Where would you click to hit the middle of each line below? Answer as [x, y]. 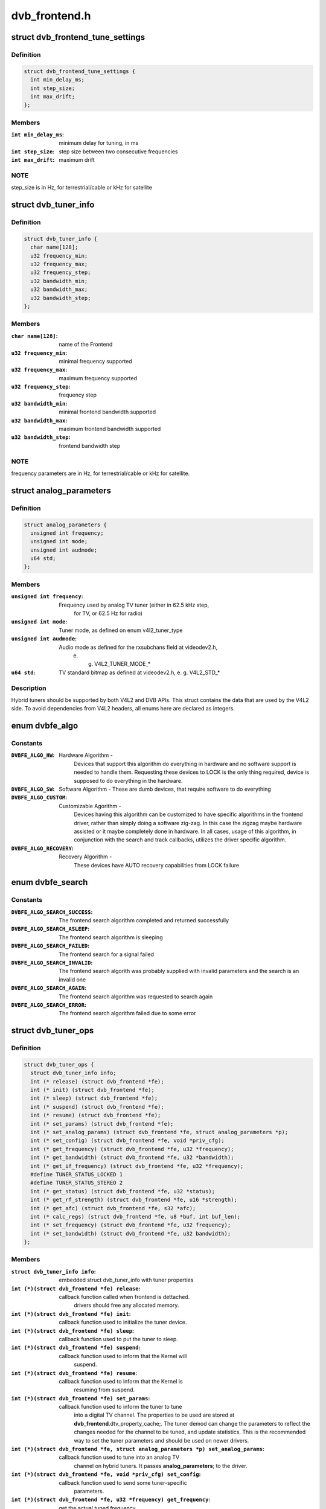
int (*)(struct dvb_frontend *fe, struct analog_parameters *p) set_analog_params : [138, 1449]
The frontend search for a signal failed [106, 954]
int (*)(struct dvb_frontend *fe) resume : [74, 1373]
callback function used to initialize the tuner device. [123, 1322]
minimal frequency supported [95, 361]
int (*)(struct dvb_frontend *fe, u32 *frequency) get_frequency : [111, 1499]
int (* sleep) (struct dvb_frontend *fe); [94, 1098]
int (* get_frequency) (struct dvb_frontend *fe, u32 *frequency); [132, 1149]
